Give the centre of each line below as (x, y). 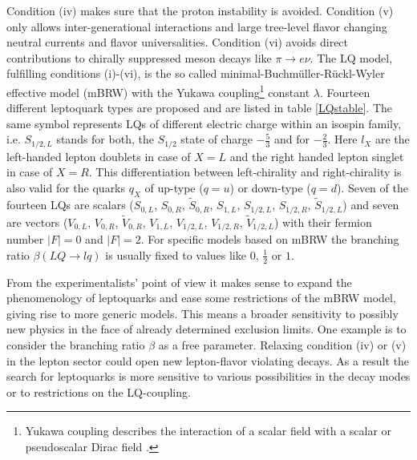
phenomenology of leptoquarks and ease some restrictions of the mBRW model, (201, 298)
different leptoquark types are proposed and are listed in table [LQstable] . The (200, 108)
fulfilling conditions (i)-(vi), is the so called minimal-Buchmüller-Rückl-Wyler (196, 73)
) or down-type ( (270, 188)
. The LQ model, (351, 57)
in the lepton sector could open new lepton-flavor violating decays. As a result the (208, 360)
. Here (342, 139)
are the (392, 139)
